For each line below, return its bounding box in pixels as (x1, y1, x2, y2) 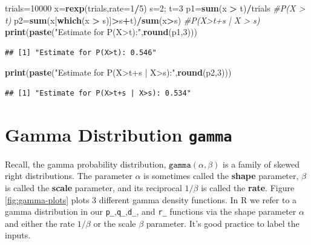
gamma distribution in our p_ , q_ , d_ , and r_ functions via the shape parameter (5, 205, 296, 218)
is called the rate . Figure (201, 181, 295, 194)
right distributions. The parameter (5, 169, 133, 182)
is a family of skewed (223, 157, 300, 170)
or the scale (93, 217, 136, 229)
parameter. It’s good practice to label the (146, 217, 300, 229)
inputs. (5, 229, 31, 241)
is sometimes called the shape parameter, (143, 169, 299, 182)
